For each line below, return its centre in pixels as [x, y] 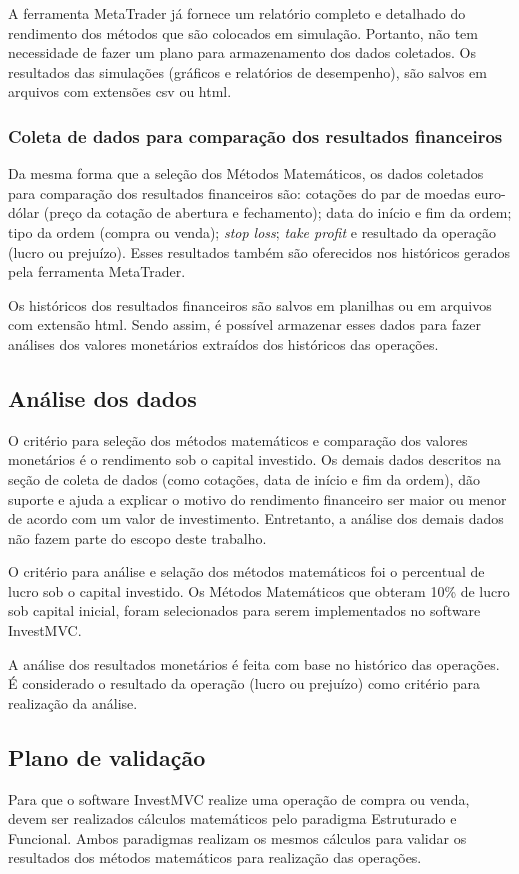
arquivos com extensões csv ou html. [120, 91]
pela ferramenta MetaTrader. [97, 271]
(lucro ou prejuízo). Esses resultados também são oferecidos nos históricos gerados [259, 251]
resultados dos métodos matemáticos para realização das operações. [215, 857]
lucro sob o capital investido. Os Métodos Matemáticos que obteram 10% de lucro [259, 590]
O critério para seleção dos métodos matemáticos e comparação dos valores [238, 439]
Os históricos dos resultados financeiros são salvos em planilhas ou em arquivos [250, 304]
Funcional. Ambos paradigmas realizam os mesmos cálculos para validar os [237, 837]
